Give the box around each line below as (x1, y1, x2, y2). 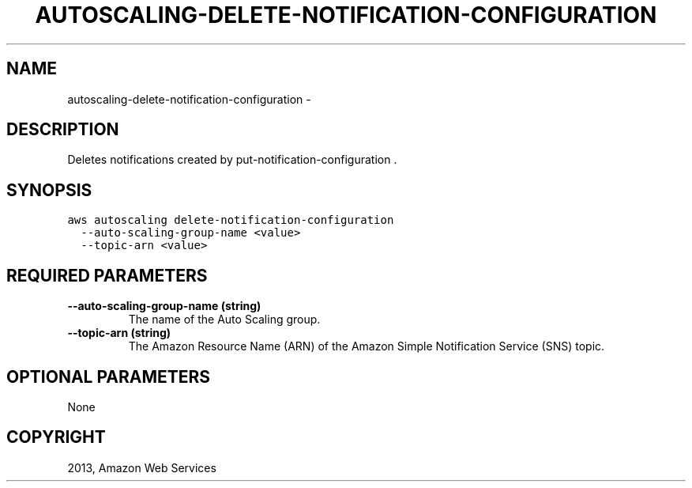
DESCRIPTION (6, 119, 119, 140)
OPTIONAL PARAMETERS (6, 366, 211, 387)
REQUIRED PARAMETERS (6, 265, 208, 286)
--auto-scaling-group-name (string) (67, 299, 261, 313)
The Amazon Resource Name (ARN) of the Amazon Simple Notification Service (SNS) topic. (128, 339, 605, 354)
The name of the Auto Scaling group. (128, 312, 321, 327)
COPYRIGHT (6, 427, 106, 448)
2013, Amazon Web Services (67, 460, 216, 475)
